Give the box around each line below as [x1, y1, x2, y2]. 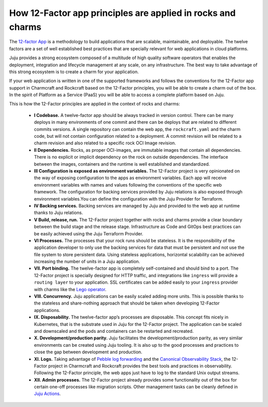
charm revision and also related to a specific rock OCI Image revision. [34, 140, 176, 146]
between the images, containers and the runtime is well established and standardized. [34, 161, 210, 167]
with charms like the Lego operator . [34, 286, 107, 292]
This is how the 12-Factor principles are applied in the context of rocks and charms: [9, 101, 180, 107]
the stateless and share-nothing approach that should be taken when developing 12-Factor [34, 300, 220, 306]
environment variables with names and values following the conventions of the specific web [34, 182, 222, 188]
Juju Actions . [34, 391, 61, 397]
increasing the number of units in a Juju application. [34, 259, 140, 265]
